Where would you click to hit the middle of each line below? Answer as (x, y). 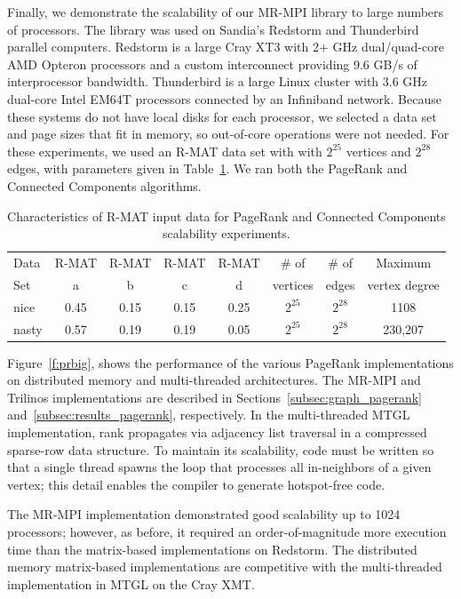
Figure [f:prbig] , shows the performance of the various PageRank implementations (230, 362)
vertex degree (403, 284)
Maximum (404, 262)
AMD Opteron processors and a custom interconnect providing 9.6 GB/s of (212, 64)
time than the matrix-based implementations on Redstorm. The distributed (212, 549)
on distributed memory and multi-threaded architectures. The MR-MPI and (214, 380)
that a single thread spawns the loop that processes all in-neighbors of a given (219, 467)
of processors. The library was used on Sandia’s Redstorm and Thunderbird (213, 29)
